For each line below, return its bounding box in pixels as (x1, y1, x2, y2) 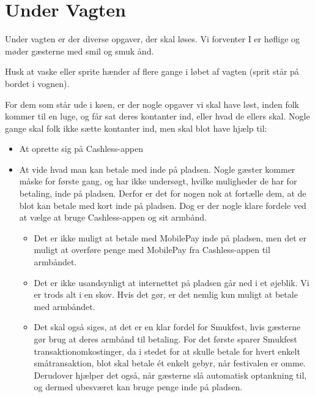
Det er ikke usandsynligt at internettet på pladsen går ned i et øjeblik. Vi (34, 276, 309, 289)
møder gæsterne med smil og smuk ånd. (5, 44, 154, 57)
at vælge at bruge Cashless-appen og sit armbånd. (19, 211, 207, 224)
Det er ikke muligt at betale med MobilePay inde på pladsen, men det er (34, 231, 307, 244)
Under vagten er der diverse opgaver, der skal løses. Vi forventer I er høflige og (5, 32, 300, 45)
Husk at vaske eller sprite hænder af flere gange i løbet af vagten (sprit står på (5, 65, 299, 78)
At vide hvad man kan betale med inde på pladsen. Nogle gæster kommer (19, 162, 295, 175)
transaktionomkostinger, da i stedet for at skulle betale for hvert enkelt (34, 344, 300, 357)
